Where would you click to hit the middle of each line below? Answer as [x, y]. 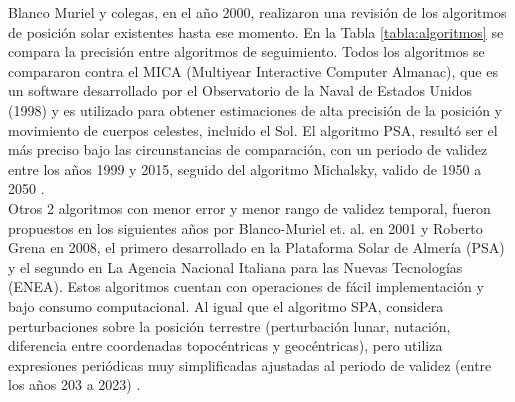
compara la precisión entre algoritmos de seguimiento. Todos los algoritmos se [246, 51]
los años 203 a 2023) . [74, 384]
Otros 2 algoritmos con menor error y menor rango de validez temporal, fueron [249, 207]
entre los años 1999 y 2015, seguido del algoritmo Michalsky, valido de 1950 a [245, 168]
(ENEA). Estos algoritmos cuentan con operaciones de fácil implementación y [246, 286]
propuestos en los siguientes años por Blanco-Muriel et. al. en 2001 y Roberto [245, 227]
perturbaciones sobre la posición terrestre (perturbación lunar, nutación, [229, 325]
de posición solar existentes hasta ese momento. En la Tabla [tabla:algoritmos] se [256, 31]
